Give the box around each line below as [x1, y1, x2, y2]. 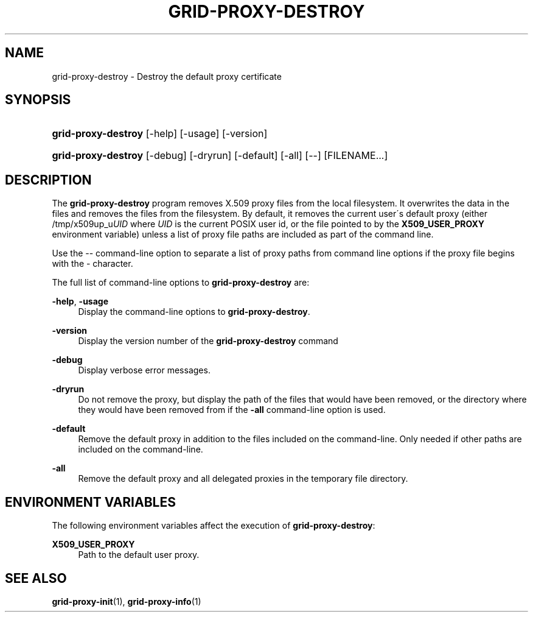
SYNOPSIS [5, 92, 71, 108]
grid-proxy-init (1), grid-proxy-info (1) [52, 596, 201, 607]
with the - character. [52, 258, 133, 269]
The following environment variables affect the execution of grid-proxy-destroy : [52, 520, 375, 531]
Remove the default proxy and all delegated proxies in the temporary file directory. [78, 473, 408, 484]
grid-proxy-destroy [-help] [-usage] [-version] [52, 127, 268, 140]
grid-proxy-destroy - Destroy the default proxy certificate [52, 71, 282, 82]
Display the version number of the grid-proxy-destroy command [78, 336, 338, 347]
